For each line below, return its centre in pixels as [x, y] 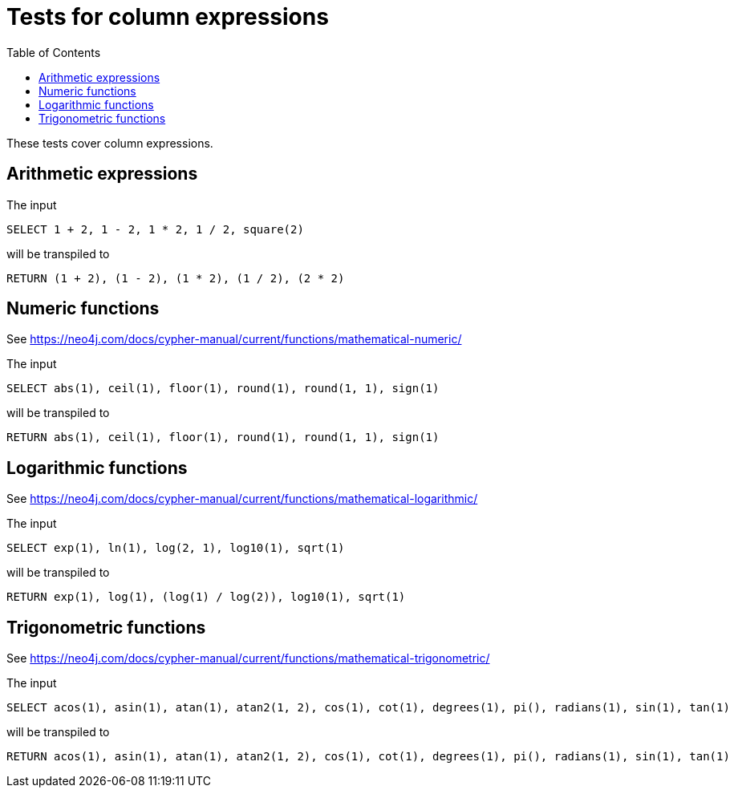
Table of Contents [54, 52]
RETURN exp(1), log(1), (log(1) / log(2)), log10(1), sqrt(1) [206, 597]
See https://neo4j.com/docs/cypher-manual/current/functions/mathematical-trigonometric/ [248, 658]
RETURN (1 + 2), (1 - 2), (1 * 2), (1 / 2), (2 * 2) [176, 278]
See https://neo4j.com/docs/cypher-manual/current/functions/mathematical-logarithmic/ [242, 499]
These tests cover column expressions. [110, 143]
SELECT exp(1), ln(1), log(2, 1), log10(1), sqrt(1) [176, 548]
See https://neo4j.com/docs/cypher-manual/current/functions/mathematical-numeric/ [234, 339]
